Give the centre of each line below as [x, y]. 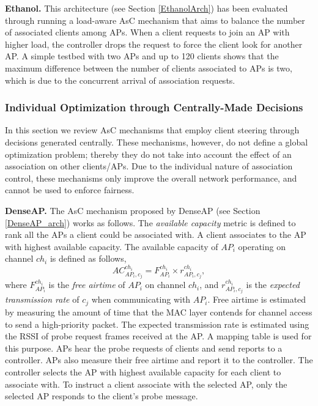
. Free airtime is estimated [257, 299]
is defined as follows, [88, 258]
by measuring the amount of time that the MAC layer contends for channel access [159, 312]
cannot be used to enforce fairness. [70, 190]
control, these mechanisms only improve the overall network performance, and [151, 178]
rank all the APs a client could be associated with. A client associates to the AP [156, 234]
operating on [262, 246]
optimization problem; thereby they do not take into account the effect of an [148, 154]
